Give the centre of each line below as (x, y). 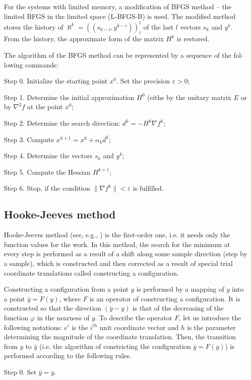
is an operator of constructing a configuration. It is (165, 298)
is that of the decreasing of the (178, 308)
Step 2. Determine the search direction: (62, 123)
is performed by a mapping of (180, 289)
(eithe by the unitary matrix (189, 97)
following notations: (33, 327)
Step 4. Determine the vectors (48, 156)
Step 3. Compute (29, 139)
